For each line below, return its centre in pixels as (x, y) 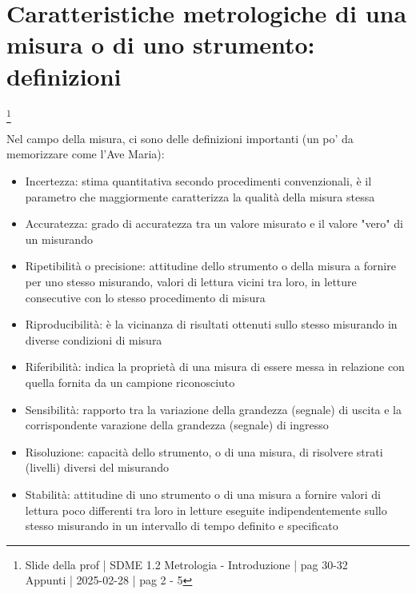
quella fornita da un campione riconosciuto (130, 382)
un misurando (59, 239)
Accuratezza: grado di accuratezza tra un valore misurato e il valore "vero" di (214, 223)
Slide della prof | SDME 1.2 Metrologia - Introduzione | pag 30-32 (186, 564)
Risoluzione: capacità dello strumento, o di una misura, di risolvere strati (204, 451)
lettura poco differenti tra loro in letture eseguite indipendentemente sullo (206, 510)
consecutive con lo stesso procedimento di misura (145, 297)
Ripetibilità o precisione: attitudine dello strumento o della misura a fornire (210, 266)
